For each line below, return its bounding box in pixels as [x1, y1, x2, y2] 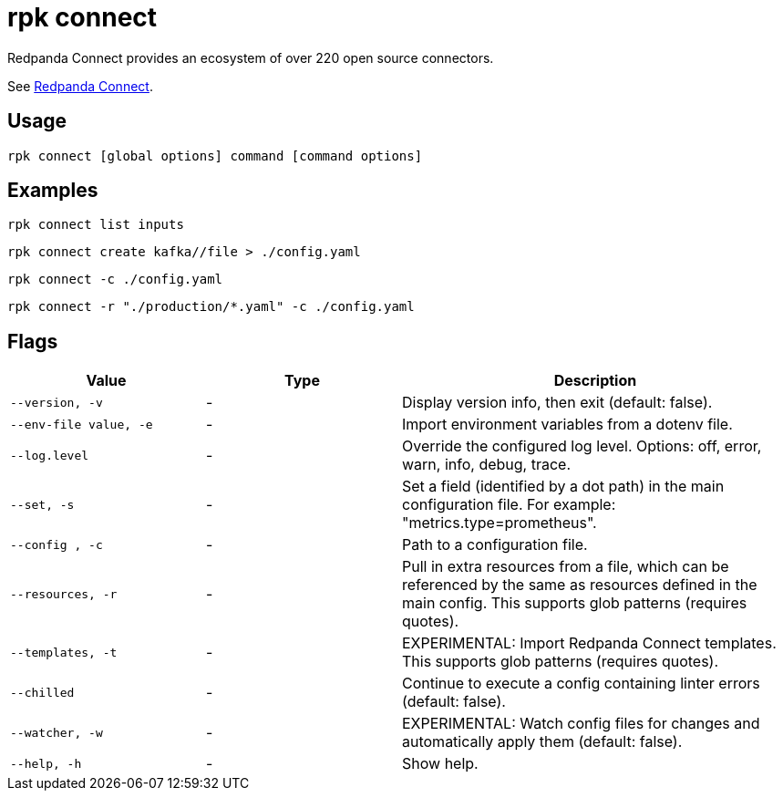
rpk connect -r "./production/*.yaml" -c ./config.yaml [7, 299, 415, 315]
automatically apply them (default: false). [402, 732, 683, 751]
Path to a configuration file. [402, 535, 588, 554]
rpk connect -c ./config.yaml [7, 272, 223, 287]
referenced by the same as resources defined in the [402, 575, 757, 595]
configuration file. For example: [402, 495, 616, 514]
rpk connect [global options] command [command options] [7, 148, 423, 163]
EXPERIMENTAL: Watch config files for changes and [402, 714, 760, 733]
